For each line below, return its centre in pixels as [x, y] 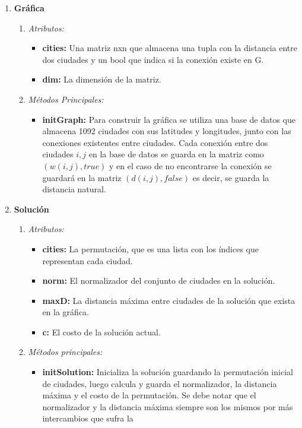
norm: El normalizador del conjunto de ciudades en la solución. [159, 280]
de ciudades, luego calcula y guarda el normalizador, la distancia [160, 383]
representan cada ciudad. [88, 260]
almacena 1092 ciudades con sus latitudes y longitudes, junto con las [167, 131]
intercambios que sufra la [88, 418]
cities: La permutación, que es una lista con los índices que [151, 248]
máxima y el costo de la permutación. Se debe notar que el [149, 395]
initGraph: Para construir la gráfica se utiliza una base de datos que [169, 119]
